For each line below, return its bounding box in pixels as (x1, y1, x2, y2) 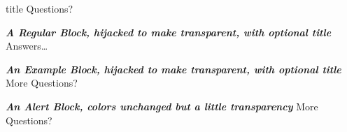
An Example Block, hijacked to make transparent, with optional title (6, 61, 341, 76)
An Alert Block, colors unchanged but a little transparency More (6, 98, 318, 113)
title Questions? (6, 1, 73, 15)
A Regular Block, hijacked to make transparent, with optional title (6, 24, 332, 39)
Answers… (6, 38, 48, 53)
